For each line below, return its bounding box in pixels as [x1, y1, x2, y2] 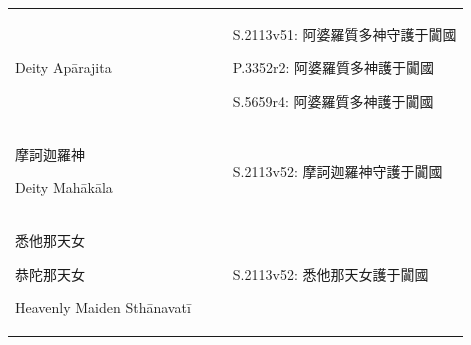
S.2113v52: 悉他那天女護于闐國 [232, 263, 429, 284]
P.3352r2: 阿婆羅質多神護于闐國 [232, 57, 435, 78]
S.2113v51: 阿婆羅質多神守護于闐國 [232, 23, 457, 44]
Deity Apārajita [15, 57, 112, 78]
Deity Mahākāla [15, 177, 113, 198]
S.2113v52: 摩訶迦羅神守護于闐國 [232, 160, 443, 181]
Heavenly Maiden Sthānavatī [15, 297, 191, 318]
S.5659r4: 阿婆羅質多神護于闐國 [232, 90, 434, 111]
